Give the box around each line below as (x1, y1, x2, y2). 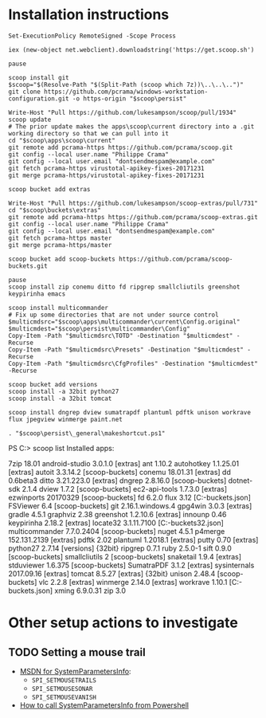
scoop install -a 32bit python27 (8, 387, 119, 395)
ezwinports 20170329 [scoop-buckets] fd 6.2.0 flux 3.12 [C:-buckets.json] (8, 492, 251, 502)
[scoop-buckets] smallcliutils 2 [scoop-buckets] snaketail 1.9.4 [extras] (8, 551, 241, 561)
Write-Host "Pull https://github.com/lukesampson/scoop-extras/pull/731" (8, 199, 259, 207)
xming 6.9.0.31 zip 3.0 (54, 586, 126, 595)
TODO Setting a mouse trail (8, 645, 146, 659)
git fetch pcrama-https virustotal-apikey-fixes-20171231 (8, 164, 205, 172)
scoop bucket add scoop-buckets (8, 255, 115, 263)
